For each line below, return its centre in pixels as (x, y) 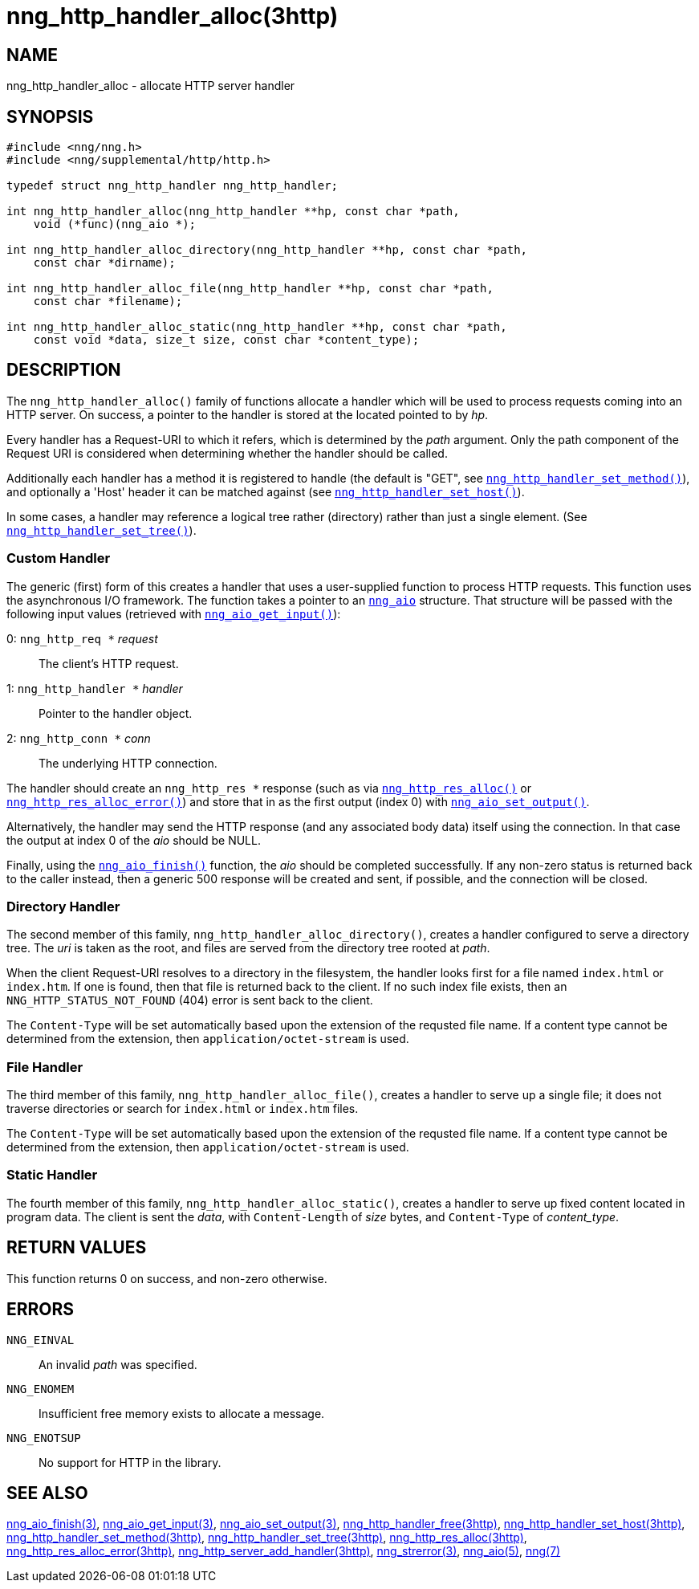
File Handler (45, 1067)
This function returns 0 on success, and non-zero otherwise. (167, 1278)
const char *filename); (108, 302)
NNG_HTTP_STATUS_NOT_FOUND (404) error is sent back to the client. (190, 1000)
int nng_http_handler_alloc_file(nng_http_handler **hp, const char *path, (250, 289)
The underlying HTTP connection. (128, 763)
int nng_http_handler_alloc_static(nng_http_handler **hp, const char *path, (257, 327)
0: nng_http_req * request (82, 638)
